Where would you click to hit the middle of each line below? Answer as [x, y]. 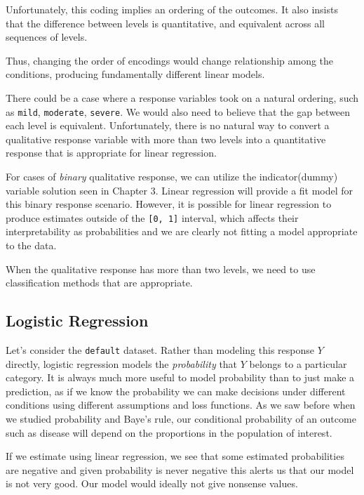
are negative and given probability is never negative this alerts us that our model [180, 469]
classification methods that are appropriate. [99, 283]
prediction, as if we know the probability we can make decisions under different [176, 391]
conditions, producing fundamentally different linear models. [135, 74]
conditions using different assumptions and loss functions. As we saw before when [181, 405]
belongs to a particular [298, 363]
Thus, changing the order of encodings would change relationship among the [170, 60]
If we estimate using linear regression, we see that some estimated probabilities [175, 456]
